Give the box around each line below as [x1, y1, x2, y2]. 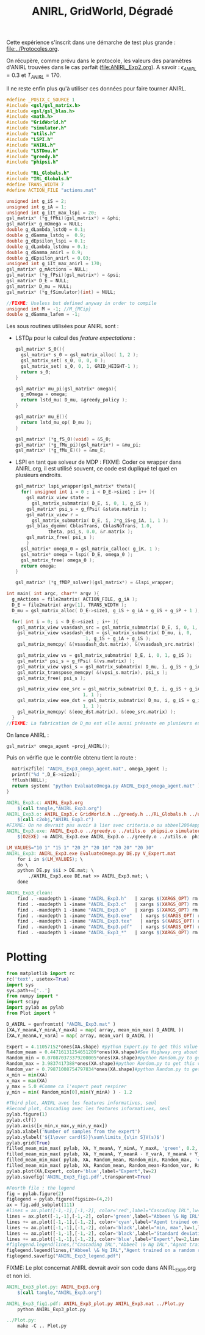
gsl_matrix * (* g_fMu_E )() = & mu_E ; [15, 447, 106, 453]
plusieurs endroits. [15, 472, 62, 479]
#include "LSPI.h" [6, 136, 53, 142]
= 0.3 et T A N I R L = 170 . [6, 71, 62, 80]
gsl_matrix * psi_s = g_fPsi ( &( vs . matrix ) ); [17, 658, 135, 664]
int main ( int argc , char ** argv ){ [6, 591, 99, 597]
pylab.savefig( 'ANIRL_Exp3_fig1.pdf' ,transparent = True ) [6, 1174, 151, 1180]
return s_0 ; [21, 368, 51, 375]
